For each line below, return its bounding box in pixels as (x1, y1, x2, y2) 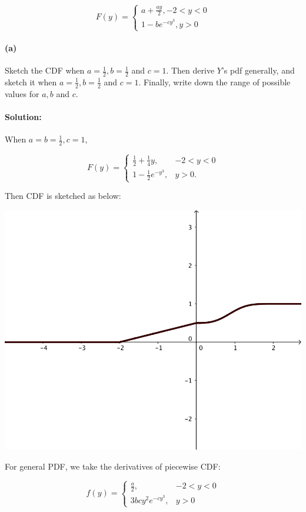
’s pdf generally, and (221, 64, 295, 77)
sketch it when (5, 75, 57, 88)
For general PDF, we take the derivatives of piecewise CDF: (5, 460, 221, 472)
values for (5, 87, 39, 99)
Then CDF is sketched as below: (5, 189, 121, 202)
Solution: (5, 110, 42, 122)
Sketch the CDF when (5, 64, 85, 77)
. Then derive (166, 64, 215, 77)
